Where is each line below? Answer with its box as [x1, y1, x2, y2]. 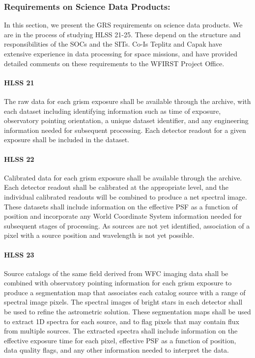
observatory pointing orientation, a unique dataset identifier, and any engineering [4, 115, 249, 126]
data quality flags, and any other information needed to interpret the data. [4, 345, 229, 355]
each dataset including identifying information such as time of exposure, [4, 105, 221, 116]
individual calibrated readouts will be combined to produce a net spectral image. [4, 191, 247, 202]
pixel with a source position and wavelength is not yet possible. [4, 230, 195, 240]
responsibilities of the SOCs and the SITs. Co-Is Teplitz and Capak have [4, 39, 222, 49]
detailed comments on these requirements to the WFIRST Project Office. [4, 58, 225, 68]
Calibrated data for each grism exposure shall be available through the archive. [4, 172, 242, 182]
